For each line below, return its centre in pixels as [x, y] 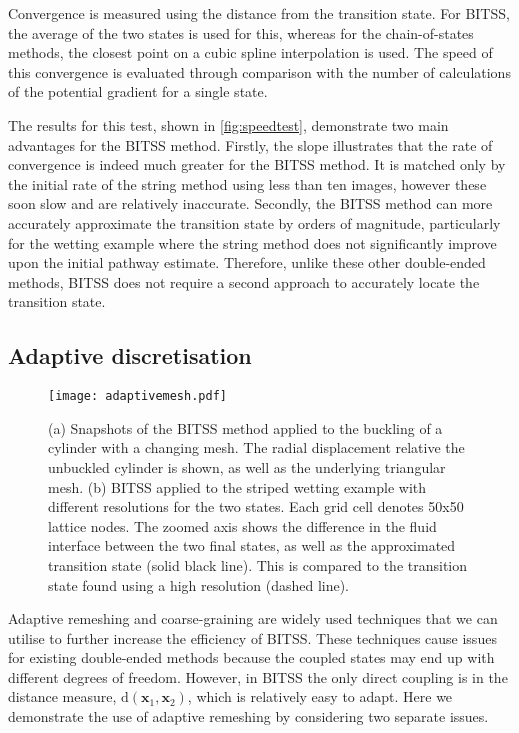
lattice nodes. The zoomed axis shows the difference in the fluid [242, 525]
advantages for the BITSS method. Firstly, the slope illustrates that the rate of [250, 144]
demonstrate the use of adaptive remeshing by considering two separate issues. [248, 716]
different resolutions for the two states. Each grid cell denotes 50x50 [256, 506]
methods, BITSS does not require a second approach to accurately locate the [244, 281]
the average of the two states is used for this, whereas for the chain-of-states [241, 32]
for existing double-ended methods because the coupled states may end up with [251, 657]
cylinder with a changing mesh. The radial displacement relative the [256, 447]
